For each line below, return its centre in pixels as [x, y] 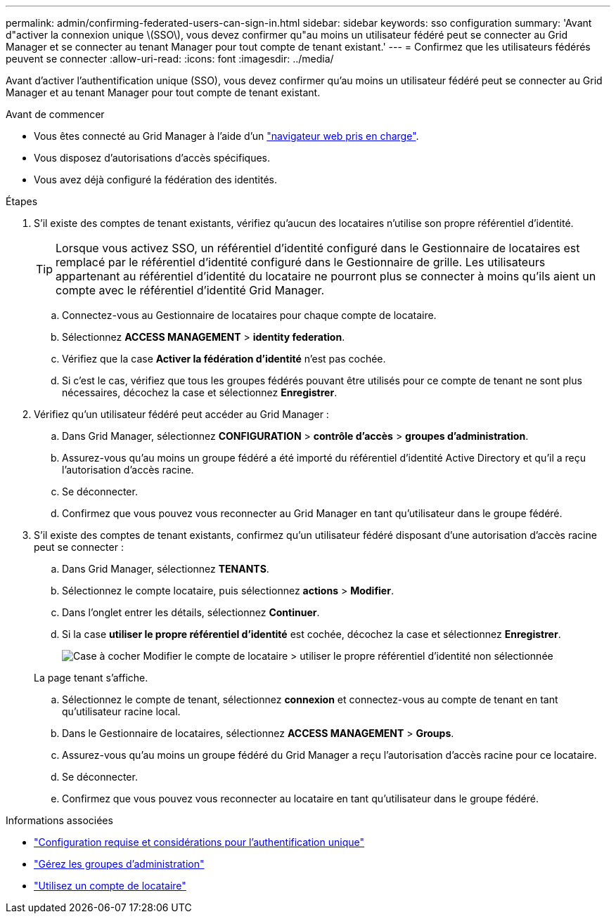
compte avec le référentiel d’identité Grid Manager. [190, 290]
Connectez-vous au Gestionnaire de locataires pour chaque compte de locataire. [249, 315]
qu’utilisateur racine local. [121, 711]
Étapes [22, 201]
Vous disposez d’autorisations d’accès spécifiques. [152, 158]
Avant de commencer [55, 114]
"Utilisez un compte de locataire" [110, 886]
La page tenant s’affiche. [91, 678]
